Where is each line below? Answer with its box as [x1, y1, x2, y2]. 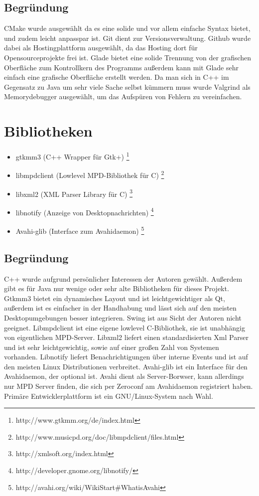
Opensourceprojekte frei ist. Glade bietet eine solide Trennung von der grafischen [4, 52, 252, 62]
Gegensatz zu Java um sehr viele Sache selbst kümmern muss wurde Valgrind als [4, 81, 251, 92]
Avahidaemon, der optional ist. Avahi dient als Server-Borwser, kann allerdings [4, 371, 244, 381]
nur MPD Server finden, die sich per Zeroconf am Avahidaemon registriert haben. [4, 381, 253, 391]
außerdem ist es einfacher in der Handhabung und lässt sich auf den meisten [4, 303, 237, 313]
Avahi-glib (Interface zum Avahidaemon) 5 [15, 224, 144, 236]
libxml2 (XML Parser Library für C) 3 [15, 187, 133, 199]
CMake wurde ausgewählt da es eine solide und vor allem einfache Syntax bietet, [4, 23, 251, 33]
